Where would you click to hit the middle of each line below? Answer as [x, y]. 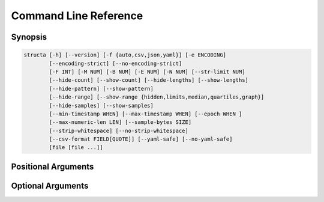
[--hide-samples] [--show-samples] [101, 106]
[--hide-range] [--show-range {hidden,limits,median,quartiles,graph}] [157, 97]
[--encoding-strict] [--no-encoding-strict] [115, 63]
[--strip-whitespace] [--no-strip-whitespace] [118, 130]
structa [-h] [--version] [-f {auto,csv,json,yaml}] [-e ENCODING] [125, 55]
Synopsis [29, 37]
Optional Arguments [50, 185]
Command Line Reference [77, 16]
